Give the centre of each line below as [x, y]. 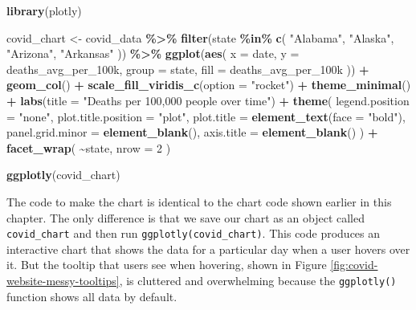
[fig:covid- [354, 265]
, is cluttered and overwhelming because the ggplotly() [258, 280]
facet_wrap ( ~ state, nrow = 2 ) [89, 147]
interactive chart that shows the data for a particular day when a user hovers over [208, 249]
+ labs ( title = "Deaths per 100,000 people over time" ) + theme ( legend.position [208, 100]
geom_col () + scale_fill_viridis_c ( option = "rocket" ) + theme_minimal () [209, 85]
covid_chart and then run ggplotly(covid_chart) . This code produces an [194, 233]
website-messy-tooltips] [63, 280]
